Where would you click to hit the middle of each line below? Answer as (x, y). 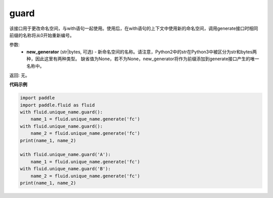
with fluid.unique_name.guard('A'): (65, 155)
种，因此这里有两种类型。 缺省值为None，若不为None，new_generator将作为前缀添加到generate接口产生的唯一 (143, 59)
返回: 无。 (19, 75)
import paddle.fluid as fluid (57, 105)
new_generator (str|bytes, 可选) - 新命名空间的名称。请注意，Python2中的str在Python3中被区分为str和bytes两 (142, 52)
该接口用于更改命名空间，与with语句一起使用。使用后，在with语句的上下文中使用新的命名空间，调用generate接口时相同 (134, 28)
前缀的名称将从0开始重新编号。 (42, 35)
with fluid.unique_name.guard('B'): (65, 169)
